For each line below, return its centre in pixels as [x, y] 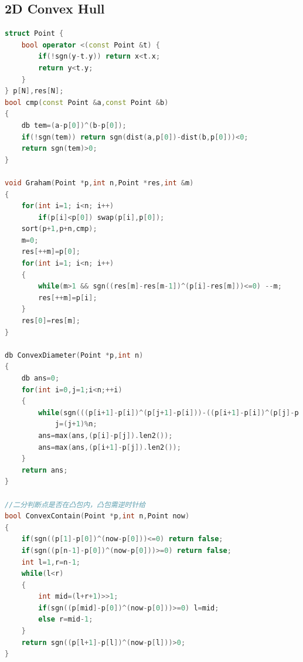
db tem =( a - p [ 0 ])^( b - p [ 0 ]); [74, 125]
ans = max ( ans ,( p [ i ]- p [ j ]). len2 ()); [105, 435]
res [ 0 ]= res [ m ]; [51, 321]
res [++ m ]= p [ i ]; [68, 298]
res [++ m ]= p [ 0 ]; [51, 252]
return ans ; [45, 470]
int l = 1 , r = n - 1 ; [51, 562]
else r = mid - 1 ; [66, 619]
